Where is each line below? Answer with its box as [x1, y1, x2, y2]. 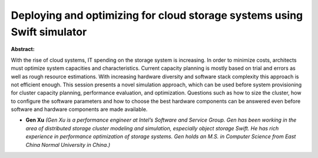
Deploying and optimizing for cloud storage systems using [11, 9, 303, 22]
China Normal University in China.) [25, 141, 111, 148]
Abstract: [11, 46, 35, 53]
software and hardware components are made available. [11, 106, 148, 113]
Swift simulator [11, 25, 87, 38]
